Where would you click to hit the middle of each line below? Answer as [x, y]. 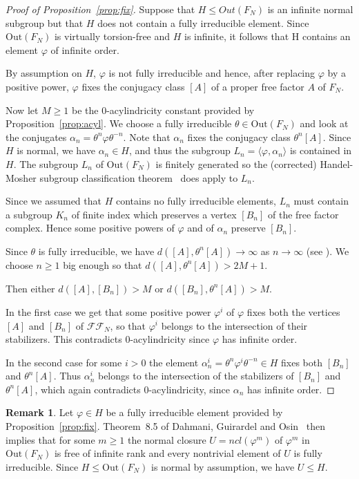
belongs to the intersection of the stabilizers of [196, 376]
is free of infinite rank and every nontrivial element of [167, 453]
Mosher [21, 177]
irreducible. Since [42, 466]
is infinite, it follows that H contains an [268, 36]
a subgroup [29, 214]
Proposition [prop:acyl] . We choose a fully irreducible [119, 123]
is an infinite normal [310, 9]
